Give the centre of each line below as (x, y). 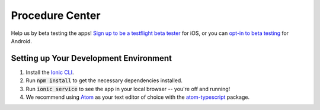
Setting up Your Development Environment (91, 58)
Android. (21, 41)
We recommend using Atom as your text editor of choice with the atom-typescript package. (138, 97)
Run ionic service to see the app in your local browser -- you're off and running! (128, 89)
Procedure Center (56, 15)
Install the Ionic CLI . (50, 72)
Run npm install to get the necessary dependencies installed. (104, 80)
